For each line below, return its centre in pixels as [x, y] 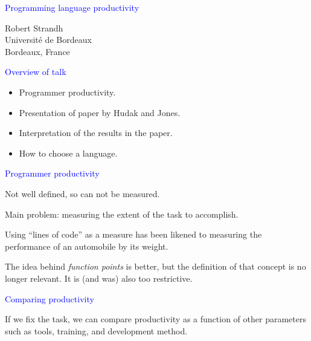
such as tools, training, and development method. [96, 330]
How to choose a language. [68, 153]
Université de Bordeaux [48, 40]
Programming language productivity [72, 7]
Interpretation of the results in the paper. [96, 133]
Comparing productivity [50, 298]
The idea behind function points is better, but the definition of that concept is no [155, 266]
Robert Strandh [34, 28]
